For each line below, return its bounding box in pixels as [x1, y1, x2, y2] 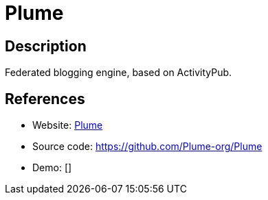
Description [5, 37, 87, 55]
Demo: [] [32, 162, 72, 174]
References [5, 90, 85, 108]
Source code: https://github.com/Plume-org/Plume [32, 140, 263, 153]
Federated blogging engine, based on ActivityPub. [5, 66, 232, 79]
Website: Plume [32, 119, 103, 132]
